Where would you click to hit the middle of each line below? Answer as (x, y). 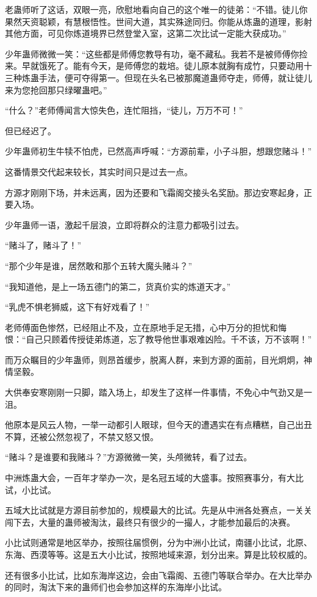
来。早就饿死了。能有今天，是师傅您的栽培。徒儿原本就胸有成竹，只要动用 (154, 66)
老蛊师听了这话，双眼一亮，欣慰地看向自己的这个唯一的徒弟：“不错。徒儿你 (156, 9)
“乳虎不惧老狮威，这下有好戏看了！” (77, 307)
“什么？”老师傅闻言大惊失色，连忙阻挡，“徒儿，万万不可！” (124, 110)
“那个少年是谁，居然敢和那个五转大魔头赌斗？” (99, 265)
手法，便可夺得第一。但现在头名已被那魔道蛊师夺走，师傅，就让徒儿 (175, 77)
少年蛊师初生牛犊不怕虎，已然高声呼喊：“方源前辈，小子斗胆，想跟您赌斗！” (158, 151)
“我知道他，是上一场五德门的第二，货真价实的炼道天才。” (118, 286)
